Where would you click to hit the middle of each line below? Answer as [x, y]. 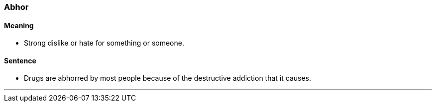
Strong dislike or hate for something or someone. [104, 43]
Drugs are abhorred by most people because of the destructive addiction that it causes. [168, 78]
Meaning [19, 25]
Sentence [20, 60]
